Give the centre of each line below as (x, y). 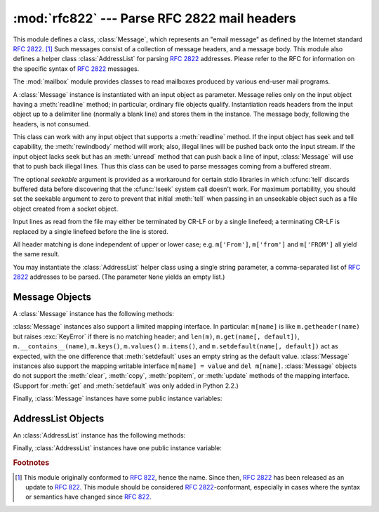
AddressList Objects (59, 418)
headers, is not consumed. (52, 124)
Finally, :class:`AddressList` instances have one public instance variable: (118, 448)
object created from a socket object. (66, 209)
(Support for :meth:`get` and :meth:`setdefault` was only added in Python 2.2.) (126, 386)
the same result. (36, 254)
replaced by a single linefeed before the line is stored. (91, 231)
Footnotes (31, 463)
